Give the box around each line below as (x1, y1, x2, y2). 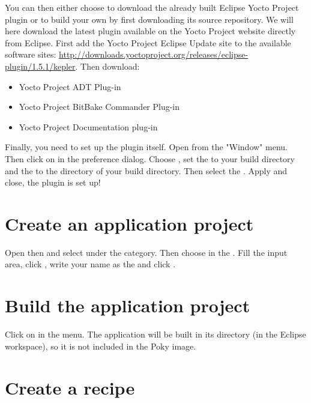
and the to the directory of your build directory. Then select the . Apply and (5, 164, 288, 177)
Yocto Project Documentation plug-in (19, 120, 158, 133)
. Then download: (75, 59, 140, 72)
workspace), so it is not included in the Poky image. (5, 339, 196, 352)
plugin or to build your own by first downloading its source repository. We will (5, 13, 294, 25)
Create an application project (5, 211, 254, 235)
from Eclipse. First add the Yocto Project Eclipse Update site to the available (5, 36, 291, 49)
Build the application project (5, 293, 250, 318)
